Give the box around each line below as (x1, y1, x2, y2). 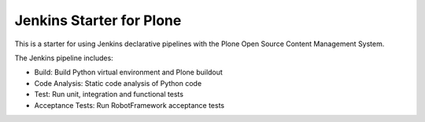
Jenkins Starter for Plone (14, 12, 182, 29)
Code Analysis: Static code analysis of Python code (34, 78, 202, 88)
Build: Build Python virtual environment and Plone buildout (34, 67, 224, 77)
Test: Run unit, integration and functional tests (34, 90, 184, 99)
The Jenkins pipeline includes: (14, 53, 113, 63)
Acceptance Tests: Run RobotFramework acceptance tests (34, 100, 224, 109)
